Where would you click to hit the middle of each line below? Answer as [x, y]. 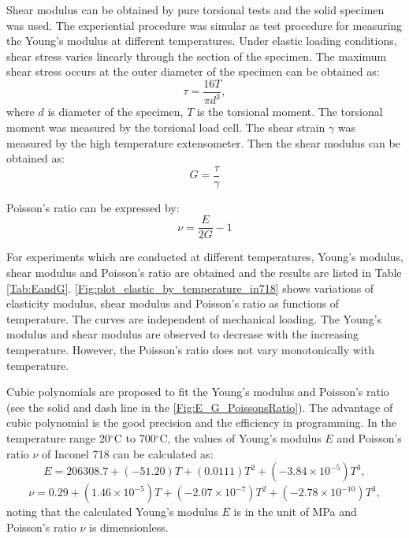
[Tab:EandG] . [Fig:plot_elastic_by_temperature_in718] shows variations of [190, 288]
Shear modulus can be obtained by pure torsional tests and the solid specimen [195, 9]
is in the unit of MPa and [295, 512]
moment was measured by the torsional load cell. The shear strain [166, 127]
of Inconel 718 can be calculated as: [128, 453]
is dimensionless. [129, 527]
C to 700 [135, 438]
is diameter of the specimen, [115, 112]
